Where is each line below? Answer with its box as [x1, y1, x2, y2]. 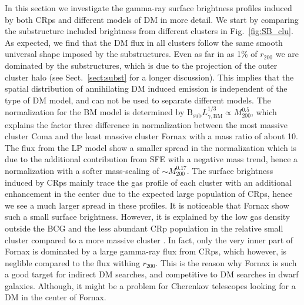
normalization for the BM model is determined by [5, 106, 185, 118]
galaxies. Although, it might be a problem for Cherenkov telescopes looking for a [5, 279, 296, 291]
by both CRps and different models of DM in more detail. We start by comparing [5, 13, 299, 25]
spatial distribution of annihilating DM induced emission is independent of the [5, 82, 288, 95]
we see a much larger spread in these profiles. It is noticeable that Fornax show [5, 199, 289, 211]
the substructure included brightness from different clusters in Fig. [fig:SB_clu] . [5, 25, 293, 37]
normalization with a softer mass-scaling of [5, 164, 159, 176]
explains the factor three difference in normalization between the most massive [5, 118, 288, 130]
